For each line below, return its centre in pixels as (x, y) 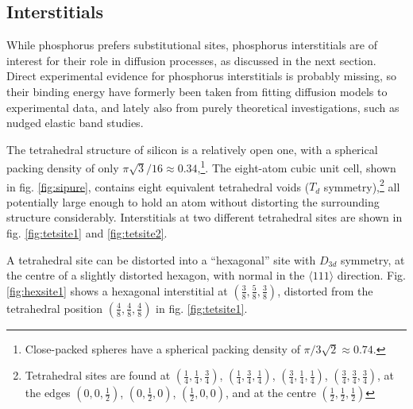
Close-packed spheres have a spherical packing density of (162, 348)
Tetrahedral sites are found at (98, 375)
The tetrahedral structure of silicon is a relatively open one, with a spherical (192, 149)
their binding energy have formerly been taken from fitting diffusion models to (197, 91)
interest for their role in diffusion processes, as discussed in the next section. (191, 60)
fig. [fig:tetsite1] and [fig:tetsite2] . (87, 233)
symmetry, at (372, 259)
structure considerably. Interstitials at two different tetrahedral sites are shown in (205, 217)
